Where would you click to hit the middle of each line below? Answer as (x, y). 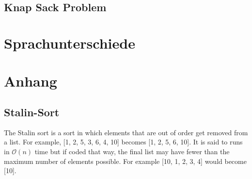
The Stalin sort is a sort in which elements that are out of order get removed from (126, 132)
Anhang (31, 81)
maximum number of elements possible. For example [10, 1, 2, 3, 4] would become (125, 161)
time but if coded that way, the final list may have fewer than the (132, 151)
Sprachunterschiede (70, 43)
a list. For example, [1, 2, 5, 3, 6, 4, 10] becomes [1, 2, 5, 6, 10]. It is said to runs (123, 142)
